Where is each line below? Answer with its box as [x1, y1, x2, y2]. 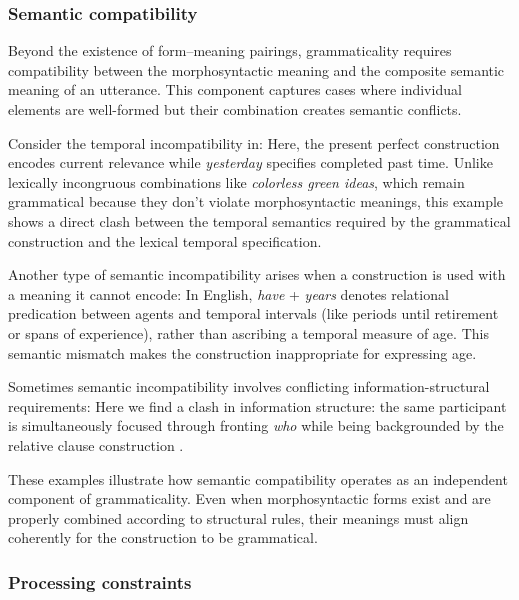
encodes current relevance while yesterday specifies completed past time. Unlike [8, 152, 493, 173]
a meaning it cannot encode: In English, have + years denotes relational [8, 283, 449, 304]
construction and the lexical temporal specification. [8, 230, 322, 251]
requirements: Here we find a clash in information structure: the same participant [8, 395, 507, 416]
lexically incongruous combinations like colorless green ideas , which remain [8, 171, 465, 192]
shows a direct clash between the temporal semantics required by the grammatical [8, 210, 511, 231]
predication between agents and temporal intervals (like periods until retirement [8, 303, 499, 324]
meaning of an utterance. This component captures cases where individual [8, 79, 462, 100]
